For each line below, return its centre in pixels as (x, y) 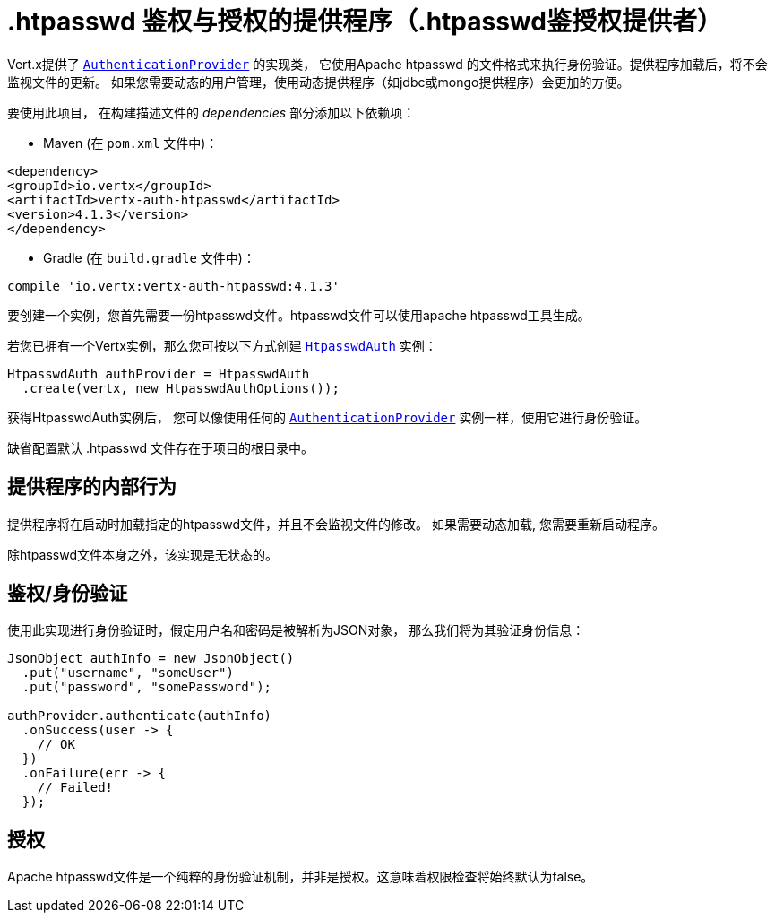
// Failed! (75, 788)
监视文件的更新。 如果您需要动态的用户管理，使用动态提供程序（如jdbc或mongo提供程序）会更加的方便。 (319, 82)
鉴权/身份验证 (68, 594)
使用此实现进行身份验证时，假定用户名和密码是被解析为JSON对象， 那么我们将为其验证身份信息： (296, 630)
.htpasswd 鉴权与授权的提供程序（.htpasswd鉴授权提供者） (365, 22)
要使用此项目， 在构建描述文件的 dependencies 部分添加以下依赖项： (211, 112)
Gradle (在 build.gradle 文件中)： (149, 257)
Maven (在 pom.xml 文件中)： (131, 143)
